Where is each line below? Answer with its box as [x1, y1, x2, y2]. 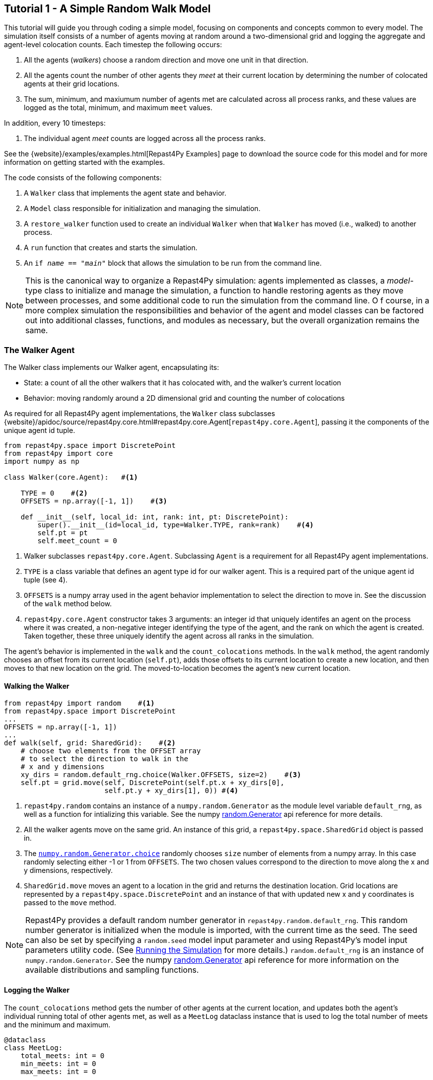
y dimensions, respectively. [24, 866, 113, 875]
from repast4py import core [4, 449, 113, 458]
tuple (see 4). [24, 576, 68, 584]
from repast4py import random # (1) [4, 699, 155, 708]
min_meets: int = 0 [20, 1059, 96, 1068]
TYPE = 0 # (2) [20, 489, 88, 498]
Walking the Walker [4, 681, 70, 690]
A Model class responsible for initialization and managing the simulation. [24, 204, 261, 213]
